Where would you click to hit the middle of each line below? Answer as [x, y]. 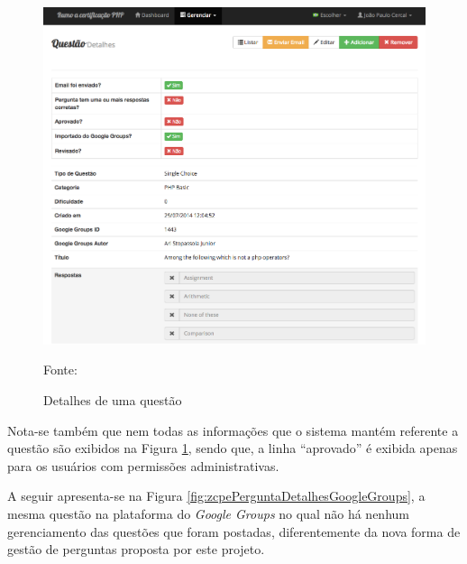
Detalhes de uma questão [113, 399]
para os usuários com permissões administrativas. [143, 465]
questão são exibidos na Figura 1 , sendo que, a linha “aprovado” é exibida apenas [233, 448]
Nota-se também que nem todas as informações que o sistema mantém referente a [233, 430]
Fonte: [60, 370]
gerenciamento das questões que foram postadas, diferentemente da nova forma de [234, 531]
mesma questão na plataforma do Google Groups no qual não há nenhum [208, 513]
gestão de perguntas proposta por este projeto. [136, 549]
